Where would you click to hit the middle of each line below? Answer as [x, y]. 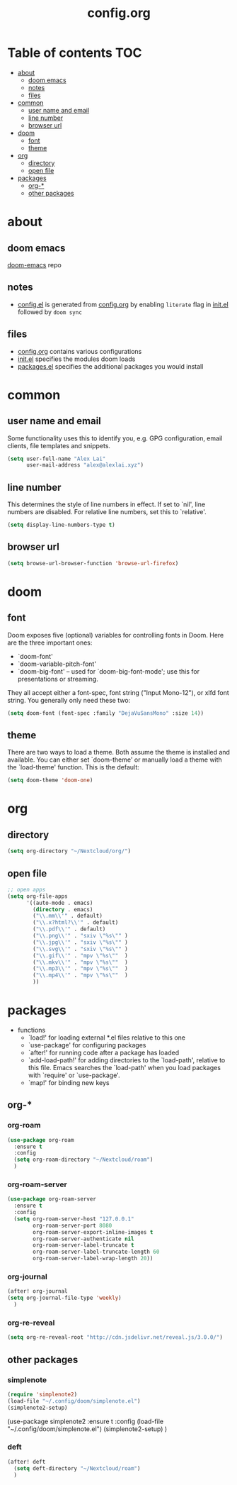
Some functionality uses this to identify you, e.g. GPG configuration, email [115, 438]
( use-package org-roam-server [52, 1199]
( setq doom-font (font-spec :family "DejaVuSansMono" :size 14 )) [105, 713]
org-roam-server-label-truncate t [83, 1245]
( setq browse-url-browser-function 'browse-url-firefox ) [93, 563]
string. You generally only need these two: [69, 700]
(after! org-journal [38, 1291]
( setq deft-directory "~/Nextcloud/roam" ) [77, 1468]
